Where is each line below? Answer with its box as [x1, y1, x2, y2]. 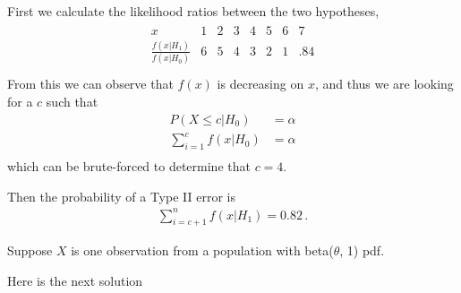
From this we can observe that [7, 74, 174, 93]
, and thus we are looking [314, 74, 454, 93]
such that [46, 91, 98, 110]
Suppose [7, 241, 53, 260]
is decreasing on [217, 74, 304, 93]
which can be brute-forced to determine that [7, 156, 251, 175]
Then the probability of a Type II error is [7, 186, 235, 205]
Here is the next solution [7, 271, 143, 290]
